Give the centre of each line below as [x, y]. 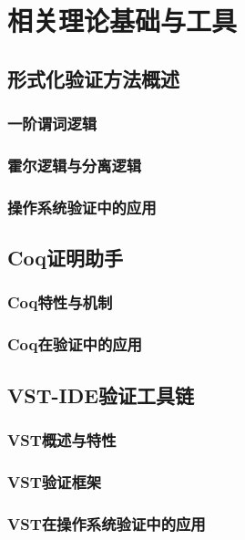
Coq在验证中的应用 [75, 344]
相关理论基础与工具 [122, 21]
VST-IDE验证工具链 [101, 395]
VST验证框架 [55, 481]
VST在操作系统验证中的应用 [107, 523]
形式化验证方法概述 [93, 78]
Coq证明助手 [65, 258]
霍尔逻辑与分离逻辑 [75, 165]
